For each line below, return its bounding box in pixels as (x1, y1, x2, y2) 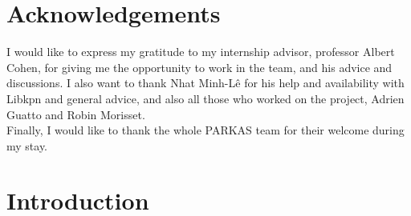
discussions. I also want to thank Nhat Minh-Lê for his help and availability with (6, 74, 405, 91)
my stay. (6, 137, 48, 154)
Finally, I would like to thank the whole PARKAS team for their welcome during (6, 122, 405, 138)
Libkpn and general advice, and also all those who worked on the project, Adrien (6, 90, 405, 106)
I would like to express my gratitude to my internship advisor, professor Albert (6, 43, 395, 60)
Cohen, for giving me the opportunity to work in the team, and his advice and (6, 58, 393, 75)
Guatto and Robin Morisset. (6, 106, 145, 122)
